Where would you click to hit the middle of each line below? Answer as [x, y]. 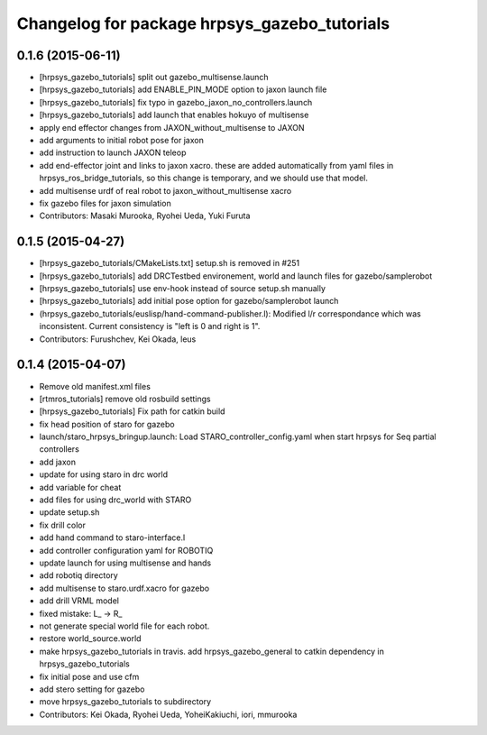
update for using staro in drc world [104, 474]
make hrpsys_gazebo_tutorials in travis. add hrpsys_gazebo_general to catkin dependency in [212, 651]
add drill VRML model [79, 601]
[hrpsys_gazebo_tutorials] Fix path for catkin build [132, 411]
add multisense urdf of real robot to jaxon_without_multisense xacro [165, 190]
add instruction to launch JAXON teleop [113, 152]
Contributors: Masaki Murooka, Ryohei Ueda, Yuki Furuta [145, 216]
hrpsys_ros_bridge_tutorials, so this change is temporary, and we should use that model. [204, 178]
